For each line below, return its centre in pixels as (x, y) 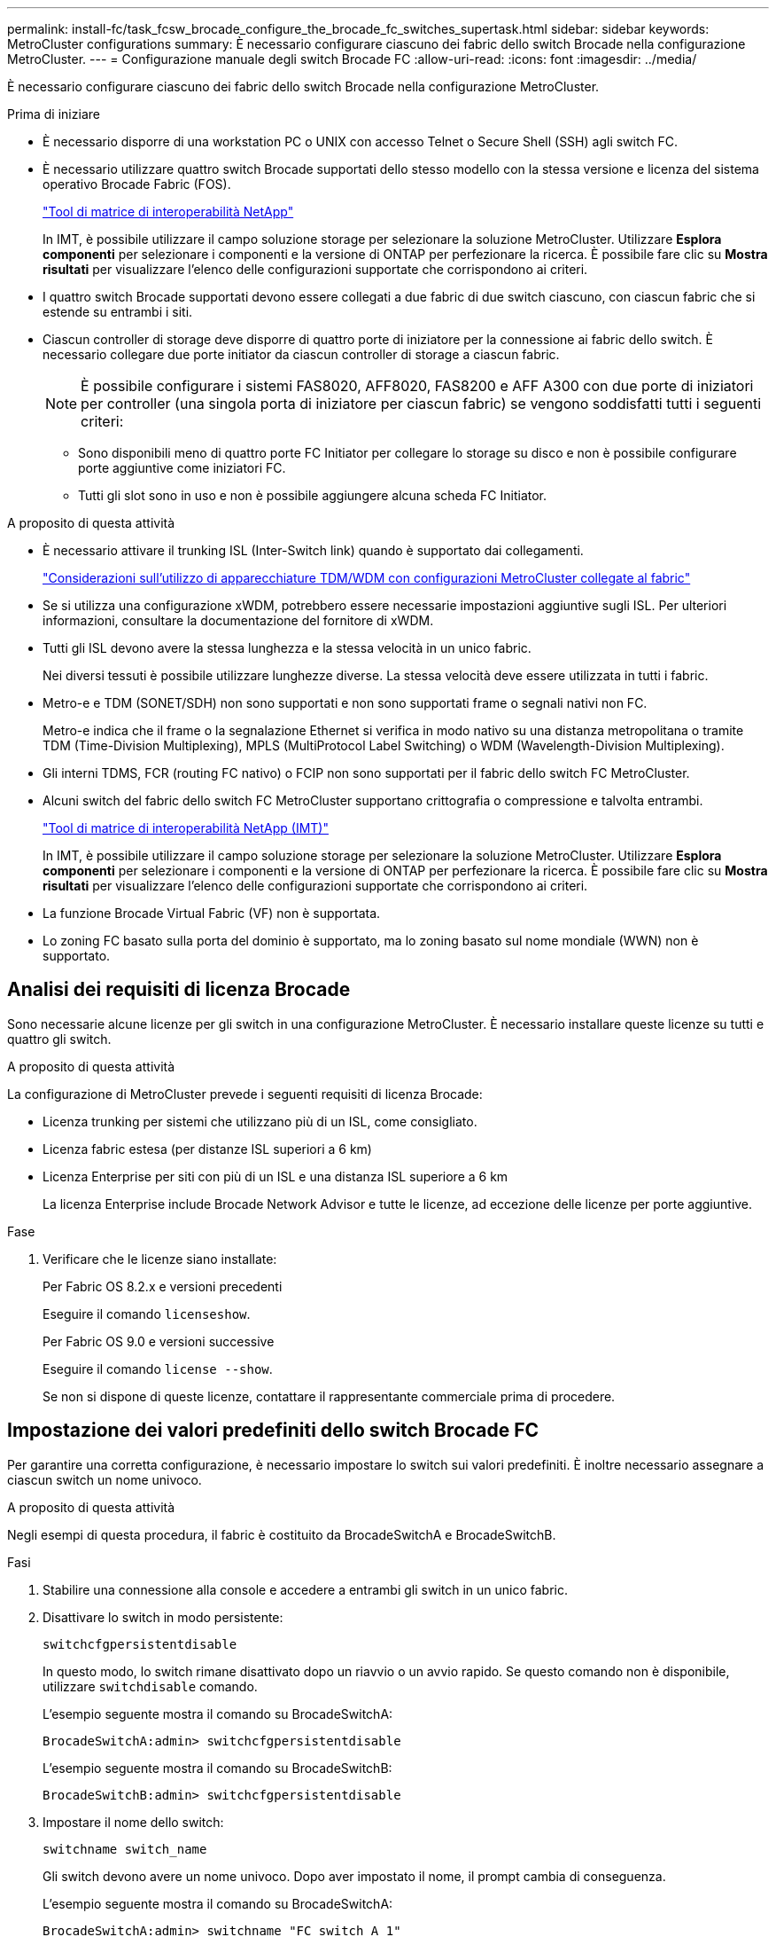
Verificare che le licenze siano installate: (160, 1259)
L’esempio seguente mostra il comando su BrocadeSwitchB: (217, 1768)
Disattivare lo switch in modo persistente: (163, 1617)
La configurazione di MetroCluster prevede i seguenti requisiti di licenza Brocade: (245, 1094)
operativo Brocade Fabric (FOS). (137, 184)
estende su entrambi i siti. (118, 312)
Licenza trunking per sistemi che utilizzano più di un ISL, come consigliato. (260, 1121)
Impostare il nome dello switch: (133, 1822)
